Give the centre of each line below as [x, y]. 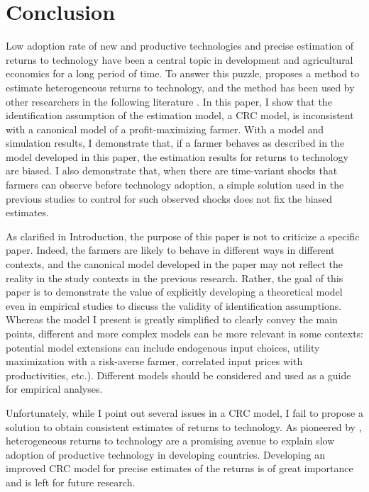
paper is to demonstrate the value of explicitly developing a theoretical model [174, 292]
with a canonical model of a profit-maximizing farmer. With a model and [165, 129]
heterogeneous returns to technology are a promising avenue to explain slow [170, 441]
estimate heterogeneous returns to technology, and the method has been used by [180, 87]
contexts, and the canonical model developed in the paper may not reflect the [174, 264]
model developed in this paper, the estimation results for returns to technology [177, 156]
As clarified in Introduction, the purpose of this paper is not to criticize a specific [183, 236]
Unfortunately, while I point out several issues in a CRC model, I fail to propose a [184, 412]
